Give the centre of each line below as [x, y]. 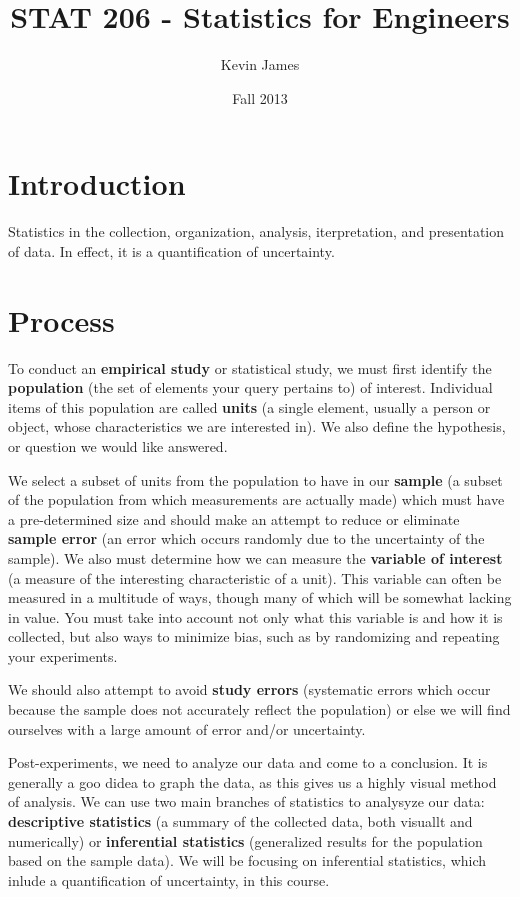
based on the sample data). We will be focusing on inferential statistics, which [247, 860]
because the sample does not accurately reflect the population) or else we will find [259, 709]
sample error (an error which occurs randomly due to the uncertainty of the [246, 538]
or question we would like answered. [118, 445]
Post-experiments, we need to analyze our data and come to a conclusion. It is [248, 762]
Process [61, 319]
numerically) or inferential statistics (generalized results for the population [245, 840]
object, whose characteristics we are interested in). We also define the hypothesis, [257, 426]
